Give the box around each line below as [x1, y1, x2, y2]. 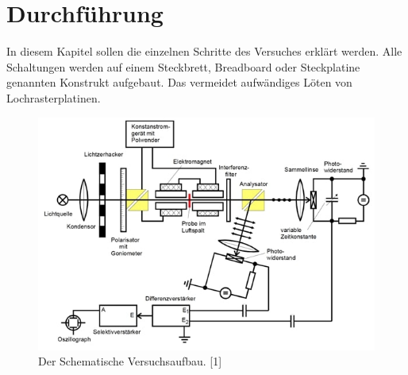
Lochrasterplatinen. [6, 89, 101, 106]
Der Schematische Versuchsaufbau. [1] [38, 353, 222, 369]
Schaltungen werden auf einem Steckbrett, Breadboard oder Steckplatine [6, 58, 360, 75]
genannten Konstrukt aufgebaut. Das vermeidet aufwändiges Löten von [6, 74, 352, 91]
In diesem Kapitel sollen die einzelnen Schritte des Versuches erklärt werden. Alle [6, 43, 402, 60]
